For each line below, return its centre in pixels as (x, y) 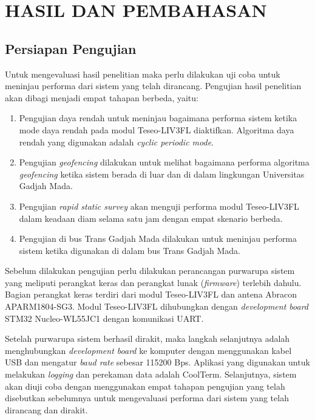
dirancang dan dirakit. (46, 409)
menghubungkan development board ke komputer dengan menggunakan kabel (148, 350)
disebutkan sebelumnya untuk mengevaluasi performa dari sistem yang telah (147, 398)
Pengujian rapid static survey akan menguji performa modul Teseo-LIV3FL (159, 206)
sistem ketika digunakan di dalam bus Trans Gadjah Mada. (130, 250)
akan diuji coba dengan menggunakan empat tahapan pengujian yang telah (145, 386)
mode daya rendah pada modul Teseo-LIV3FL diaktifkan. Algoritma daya (157, 129)
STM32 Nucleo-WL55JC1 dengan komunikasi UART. (104, 318)
